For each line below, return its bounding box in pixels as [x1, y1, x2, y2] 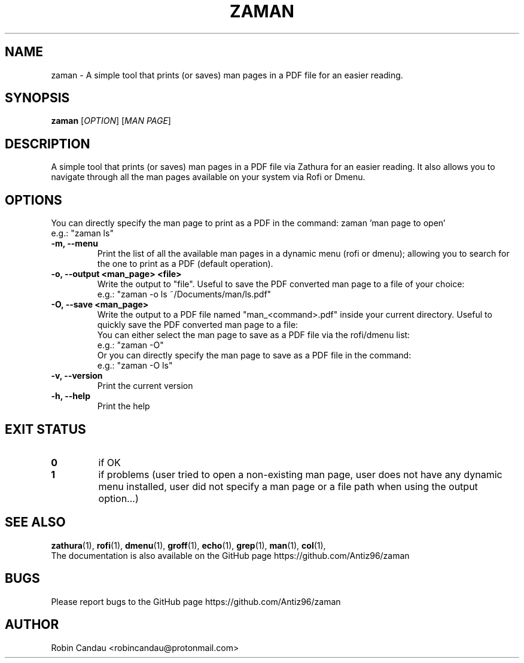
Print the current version [97, 381, 193, 391]
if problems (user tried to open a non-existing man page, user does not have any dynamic [98, 468, 502, 480]
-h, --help [51, 391, 90, 402]
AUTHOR [5, 617, 59, 632]
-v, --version [51, 370, 103, 381]
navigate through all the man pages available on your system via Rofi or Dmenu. [51, 172, 365, 183]
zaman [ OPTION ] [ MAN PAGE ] [51, 115, 171, 126]
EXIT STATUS [5, 421, 86, 437]
